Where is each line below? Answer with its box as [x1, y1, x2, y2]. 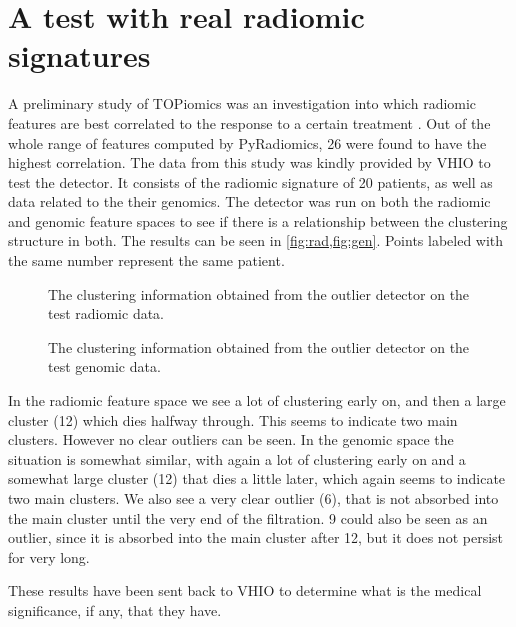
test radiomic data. [48, 303, 165, 324]
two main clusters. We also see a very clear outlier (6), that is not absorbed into [8, 488, 499, 508]
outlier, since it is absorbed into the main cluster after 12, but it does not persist [8, 527, 504, 548]
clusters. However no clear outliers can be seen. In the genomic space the [8, 429, 454, 450]
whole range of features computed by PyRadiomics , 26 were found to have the [8, 132, 487, 153]
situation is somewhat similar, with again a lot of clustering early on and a [8, 448, 466, 469]
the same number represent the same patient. [8, 250, 285, 271]
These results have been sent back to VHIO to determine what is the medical [8, 580, 482, 601]
